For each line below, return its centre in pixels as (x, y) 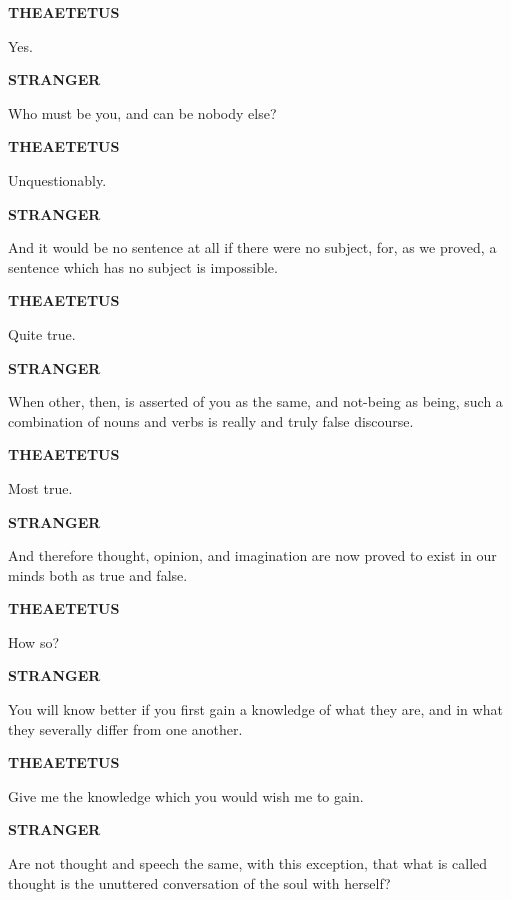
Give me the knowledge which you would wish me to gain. (186, 795)
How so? (34, 641)
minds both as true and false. (98, 574)
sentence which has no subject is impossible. (143, 266)
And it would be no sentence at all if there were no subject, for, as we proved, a (252, 247)
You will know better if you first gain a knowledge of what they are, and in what (255, 709)
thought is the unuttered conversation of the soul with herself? (199, 882)
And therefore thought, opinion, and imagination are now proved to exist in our (252, 555)
